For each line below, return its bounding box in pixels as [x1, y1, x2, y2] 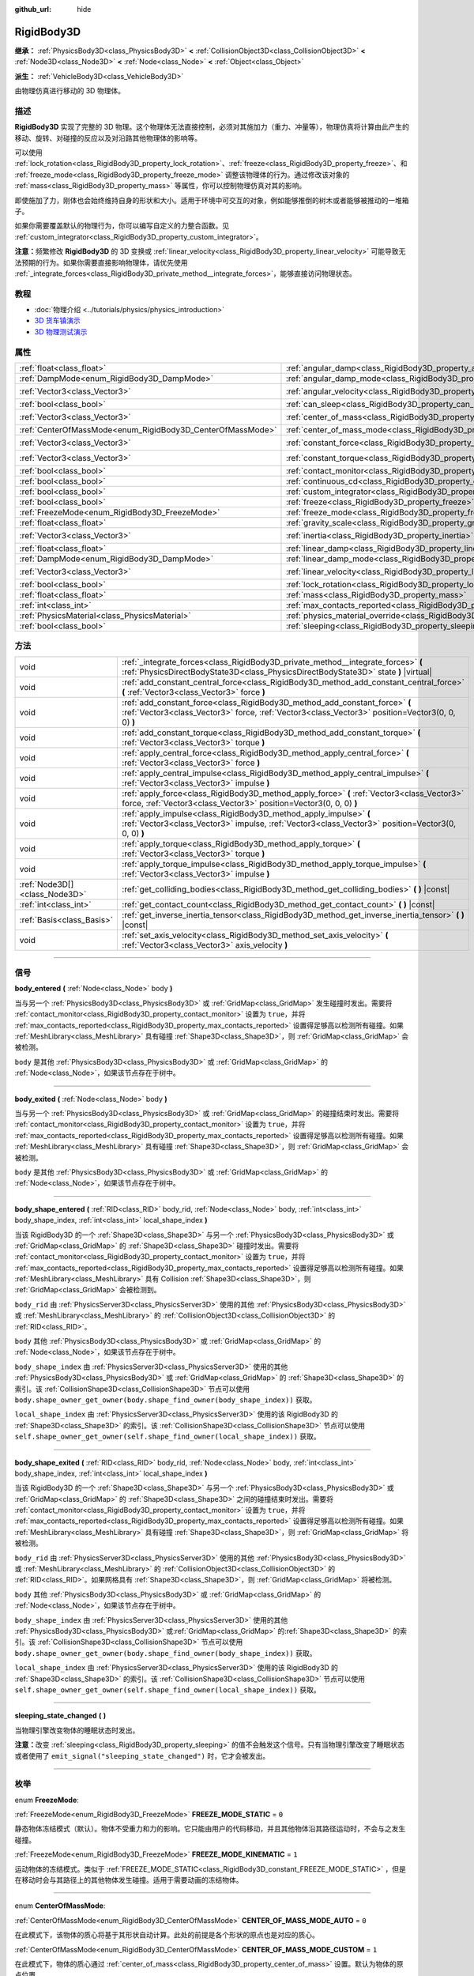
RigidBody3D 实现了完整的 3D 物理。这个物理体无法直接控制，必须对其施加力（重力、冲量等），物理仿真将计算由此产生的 [14, 123, 410, 132]
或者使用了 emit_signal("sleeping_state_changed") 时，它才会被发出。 [14, 1751, 270, 1760]
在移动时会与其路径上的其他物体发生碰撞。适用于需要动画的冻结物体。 [14, 1876, 243, 1884]
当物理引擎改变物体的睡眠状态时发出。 [14, 1725, 140, 1735]
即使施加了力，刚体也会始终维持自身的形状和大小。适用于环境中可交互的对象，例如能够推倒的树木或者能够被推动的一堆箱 [14, 195, 409, 205]
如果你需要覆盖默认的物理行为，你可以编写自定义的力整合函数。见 [14, 221, 229, 231]
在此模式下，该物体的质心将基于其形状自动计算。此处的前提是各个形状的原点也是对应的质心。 [14, 1930, 319, 1940]
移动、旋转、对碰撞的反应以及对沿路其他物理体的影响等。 [14, 133, 201, 142]
